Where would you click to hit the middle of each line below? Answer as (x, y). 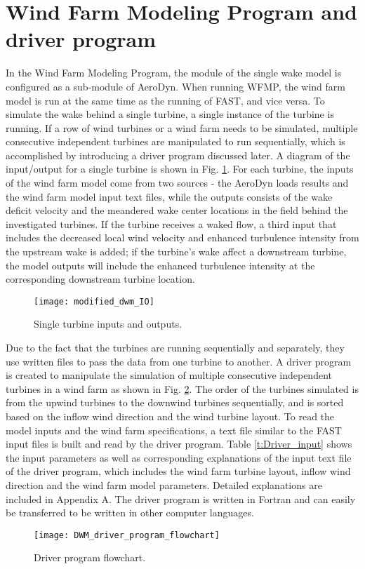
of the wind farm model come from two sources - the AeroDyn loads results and (177, 183)
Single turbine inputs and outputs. (108, 324)
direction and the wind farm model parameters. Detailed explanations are (164, 485)
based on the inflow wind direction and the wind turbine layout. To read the (170, 416)
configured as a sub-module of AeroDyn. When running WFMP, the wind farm (175, 86)
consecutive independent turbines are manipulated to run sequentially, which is (175, 141)
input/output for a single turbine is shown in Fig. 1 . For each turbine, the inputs (180, 169)
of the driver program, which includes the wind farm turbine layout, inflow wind (178, 471)
